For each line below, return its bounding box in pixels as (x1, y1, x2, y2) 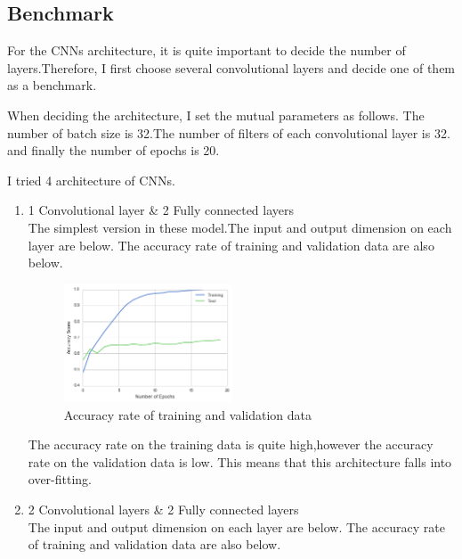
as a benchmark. (7, 76, 97, 95)
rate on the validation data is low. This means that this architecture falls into (28, 452, 452, 471)
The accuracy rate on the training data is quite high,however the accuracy (28, 435, 434, 454)
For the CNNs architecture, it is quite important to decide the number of (7, 41, 406, 60)
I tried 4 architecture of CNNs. (7, 170, 175, 189)
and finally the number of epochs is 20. (7, 141, 220, 160)
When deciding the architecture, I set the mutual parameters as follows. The (7, 105, 425, 124)
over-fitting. (28, 470, 93, 489)
